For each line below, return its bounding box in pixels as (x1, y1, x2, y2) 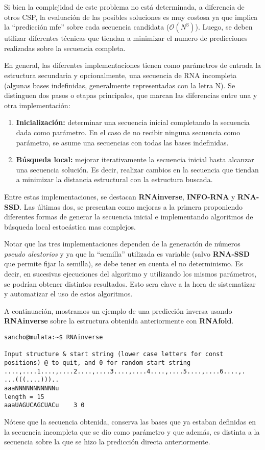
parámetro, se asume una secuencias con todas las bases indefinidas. (16, 137, 229, 147)
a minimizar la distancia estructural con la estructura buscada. (16, 174, 213, 185)
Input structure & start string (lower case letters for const (4, 351, 224, 358)
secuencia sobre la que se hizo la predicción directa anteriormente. (4, 436, 210, 447)
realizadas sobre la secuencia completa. (4, 42, 126, 53)
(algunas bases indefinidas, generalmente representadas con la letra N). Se (4, 80, 235, 90)
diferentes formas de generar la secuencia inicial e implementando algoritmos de (4, 211, 253, 222)
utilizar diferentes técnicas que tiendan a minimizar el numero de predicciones (4, 33, 248, 43)
